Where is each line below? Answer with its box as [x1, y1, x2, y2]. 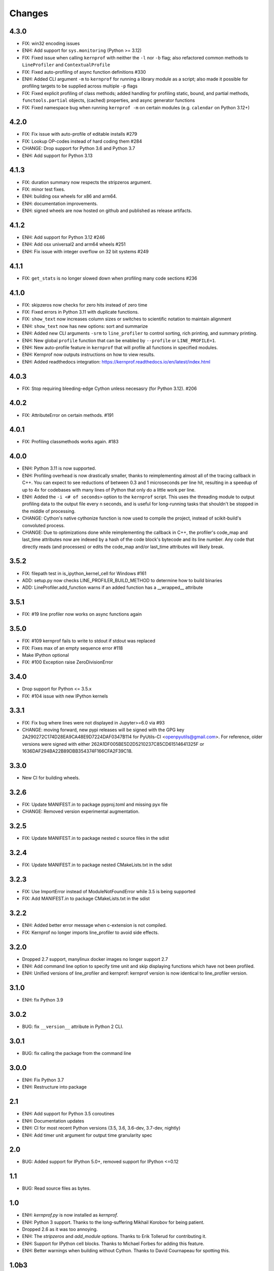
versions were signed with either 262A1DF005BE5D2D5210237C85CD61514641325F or [22, 741, 204, 747]
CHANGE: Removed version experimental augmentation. [22, 808, 140, 814]
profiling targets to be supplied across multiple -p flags [22, 83, 138, 89]
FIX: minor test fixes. [22, 186, 65, 192]
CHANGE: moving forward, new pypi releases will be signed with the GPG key [22, 727, 185, 733]
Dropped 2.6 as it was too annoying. [22, 1226, 98, 1232]
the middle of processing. [22, 508, 76, 514]
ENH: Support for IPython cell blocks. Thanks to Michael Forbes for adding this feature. [22, 1240, 204, 1247]
